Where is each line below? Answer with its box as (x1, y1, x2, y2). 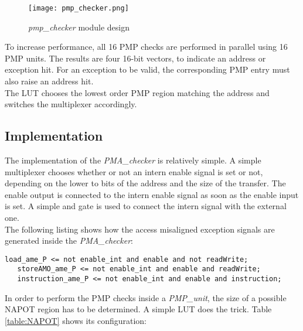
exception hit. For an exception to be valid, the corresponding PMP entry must (5, 63, 290, 76)
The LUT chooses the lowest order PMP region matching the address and (5, 86, 270, 98)
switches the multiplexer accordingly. (5, 98, 137, 110)
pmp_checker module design (28, 21, 130, 33)
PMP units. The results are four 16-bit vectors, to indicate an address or (5, 52, 266, 64)
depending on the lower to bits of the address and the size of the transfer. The (5, 177, 286, 189)
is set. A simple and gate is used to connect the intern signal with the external (5, 200, 287, 212)
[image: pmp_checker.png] (28, 4, 129, 12)
